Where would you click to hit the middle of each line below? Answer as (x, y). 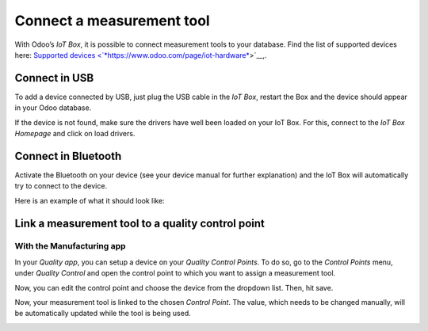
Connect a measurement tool (112, 21)
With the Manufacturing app (70, 246)
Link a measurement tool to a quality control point (140, 223)
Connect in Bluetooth (68, 156)
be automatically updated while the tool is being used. (103, 314)
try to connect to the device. (61, 186)
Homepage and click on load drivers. (75, 134)
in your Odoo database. (53, 108)
